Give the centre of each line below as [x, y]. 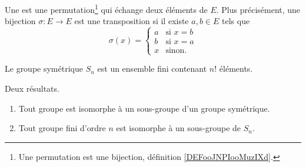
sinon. [176, 51]
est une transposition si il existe [132, 21]
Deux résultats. [32, 88]
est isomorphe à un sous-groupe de [179, 128]
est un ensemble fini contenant [152, 69]
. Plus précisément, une [258, 9]
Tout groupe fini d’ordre [62, 128]
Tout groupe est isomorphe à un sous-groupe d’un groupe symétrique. [144, 108]
